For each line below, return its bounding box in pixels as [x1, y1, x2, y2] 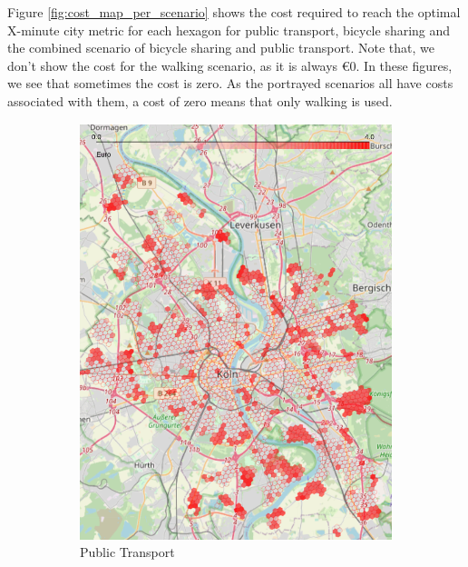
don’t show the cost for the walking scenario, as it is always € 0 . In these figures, [7, 55, 453, 75]
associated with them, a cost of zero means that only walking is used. [7, 91, 393, 110]
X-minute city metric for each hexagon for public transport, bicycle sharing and [7, 20, 451, 39]
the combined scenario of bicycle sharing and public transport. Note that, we [7, 38, 434, 57]
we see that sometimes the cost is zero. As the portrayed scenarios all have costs [7, 74, 453, 93]
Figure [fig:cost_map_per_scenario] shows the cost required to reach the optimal [7, 3, 461, 21]
